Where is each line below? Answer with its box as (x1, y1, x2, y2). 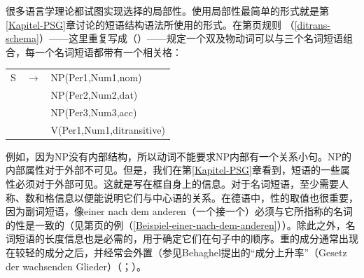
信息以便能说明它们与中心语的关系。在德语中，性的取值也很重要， (54, 190, 358, 204)
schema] (6, 31, 39, 46)
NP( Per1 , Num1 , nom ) (50, 70, 142, 85)
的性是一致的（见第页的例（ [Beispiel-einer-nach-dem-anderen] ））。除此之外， (6, 217, 346, 232)
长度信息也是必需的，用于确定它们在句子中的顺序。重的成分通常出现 (44, 231, 358, 246)
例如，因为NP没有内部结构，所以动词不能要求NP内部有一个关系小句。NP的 (6, 148, 352, 163)
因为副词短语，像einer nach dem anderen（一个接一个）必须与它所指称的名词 (6, 204, 353, 218)
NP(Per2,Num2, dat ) (50, 87, 138, 102)
